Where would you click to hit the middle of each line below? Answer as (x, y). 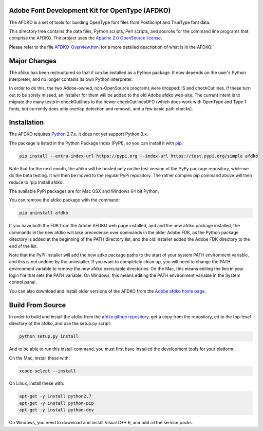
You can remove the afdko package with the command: (65, 200)
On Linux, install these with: (37, 383)
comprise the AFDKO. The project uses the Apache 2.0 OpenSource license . (86, 38)
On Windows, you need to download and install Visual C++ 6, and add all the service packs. (101, 423)
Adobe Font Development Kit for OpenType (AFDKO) (90, 10)
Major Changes (33, 61)
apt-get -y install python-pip (57, 403)
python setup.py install (49, 336)
